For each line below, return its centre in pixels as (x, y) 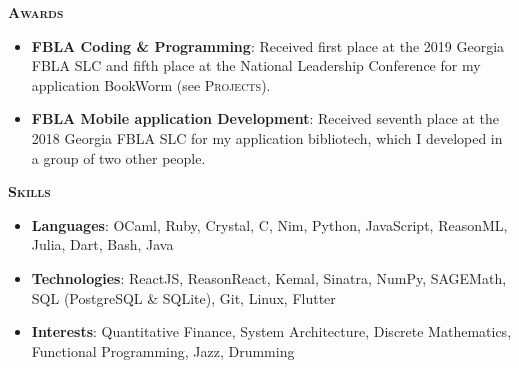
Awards (36, 12)
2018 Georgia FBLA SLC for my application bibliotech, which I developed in (267, 137)
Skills (29, 191)
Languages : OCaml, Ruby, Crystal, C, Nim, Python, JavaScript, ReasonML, (269, 224)
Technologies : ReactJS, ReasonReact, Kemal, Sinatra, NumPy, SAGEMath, (269, 277)
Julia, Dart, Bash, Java (102, 244)
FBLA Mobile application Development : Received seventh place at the (265, 118)
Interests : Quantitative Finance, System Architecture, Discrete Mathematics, (271, 331)
